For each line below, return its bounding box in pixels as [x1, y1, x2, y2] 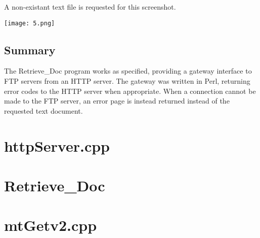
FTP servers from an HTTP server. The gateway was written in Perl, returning [4, 76, 250, 86]
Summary [4, 42, 56, 57]
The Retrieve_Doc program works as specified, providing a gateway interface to [4, 65, 252, 76]
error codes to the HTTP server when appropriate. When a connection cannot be [4, 85, 256, 96]
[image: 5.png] [4, 19, 55, 27]
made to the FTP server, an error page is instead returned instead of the [4, 95, 230, 106]
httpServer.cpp [4, 135, 110, 156]
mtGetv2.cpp [4, 215, 97, 235]
